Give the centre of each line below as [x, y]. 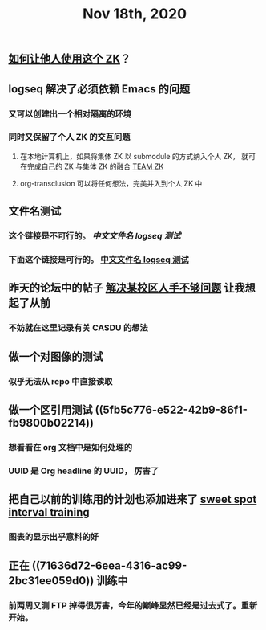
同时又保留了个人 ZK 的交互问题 [69, 137]
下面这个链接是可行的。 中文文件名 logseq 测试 [99, 260]
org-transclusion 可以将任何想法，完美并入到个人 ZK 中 [111, 183]
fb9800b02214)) [51, 423]
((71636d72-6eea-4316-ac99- [109, 565]
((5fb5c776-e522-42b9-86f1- [171, 410]
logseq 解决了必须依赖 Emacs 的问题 [99, 89]
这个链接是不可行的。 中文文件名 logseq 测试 [95, 236]
